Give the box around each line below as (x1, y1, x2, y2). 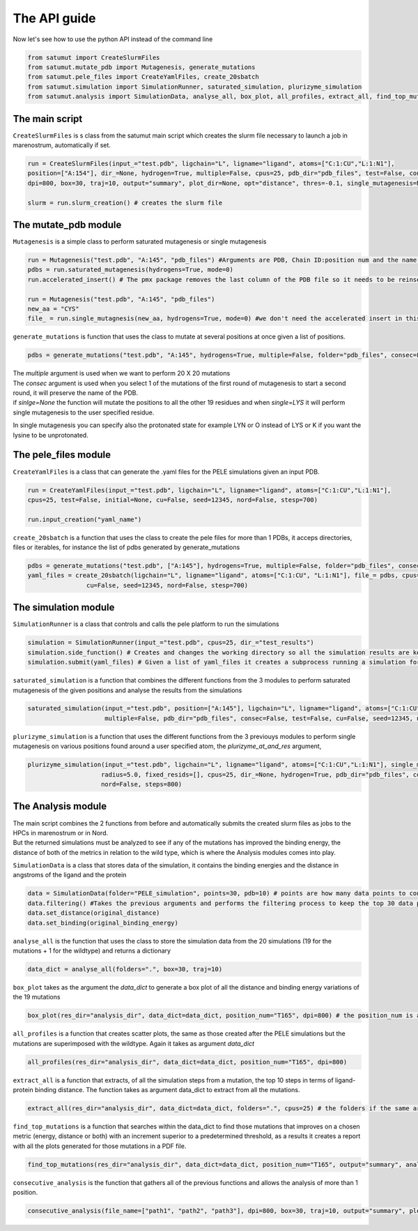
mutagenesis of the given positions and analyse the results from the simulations (13, 686, 242, 694)
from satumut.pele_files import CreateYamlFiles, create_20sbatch (27, 73, 259, 81)
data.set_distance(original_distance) (27, 909, 160, 917)
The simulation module (13, 602, 115, 613)
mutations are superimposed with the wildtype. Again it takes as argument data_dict (13, 1039, 254, 1047)
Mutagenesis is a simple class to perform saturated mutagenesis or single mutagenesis (13, 237, 267, 246)
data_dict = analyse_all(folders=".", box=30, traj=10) (27, 965, 223, 973)
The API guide (13, 10, 97, 26)
